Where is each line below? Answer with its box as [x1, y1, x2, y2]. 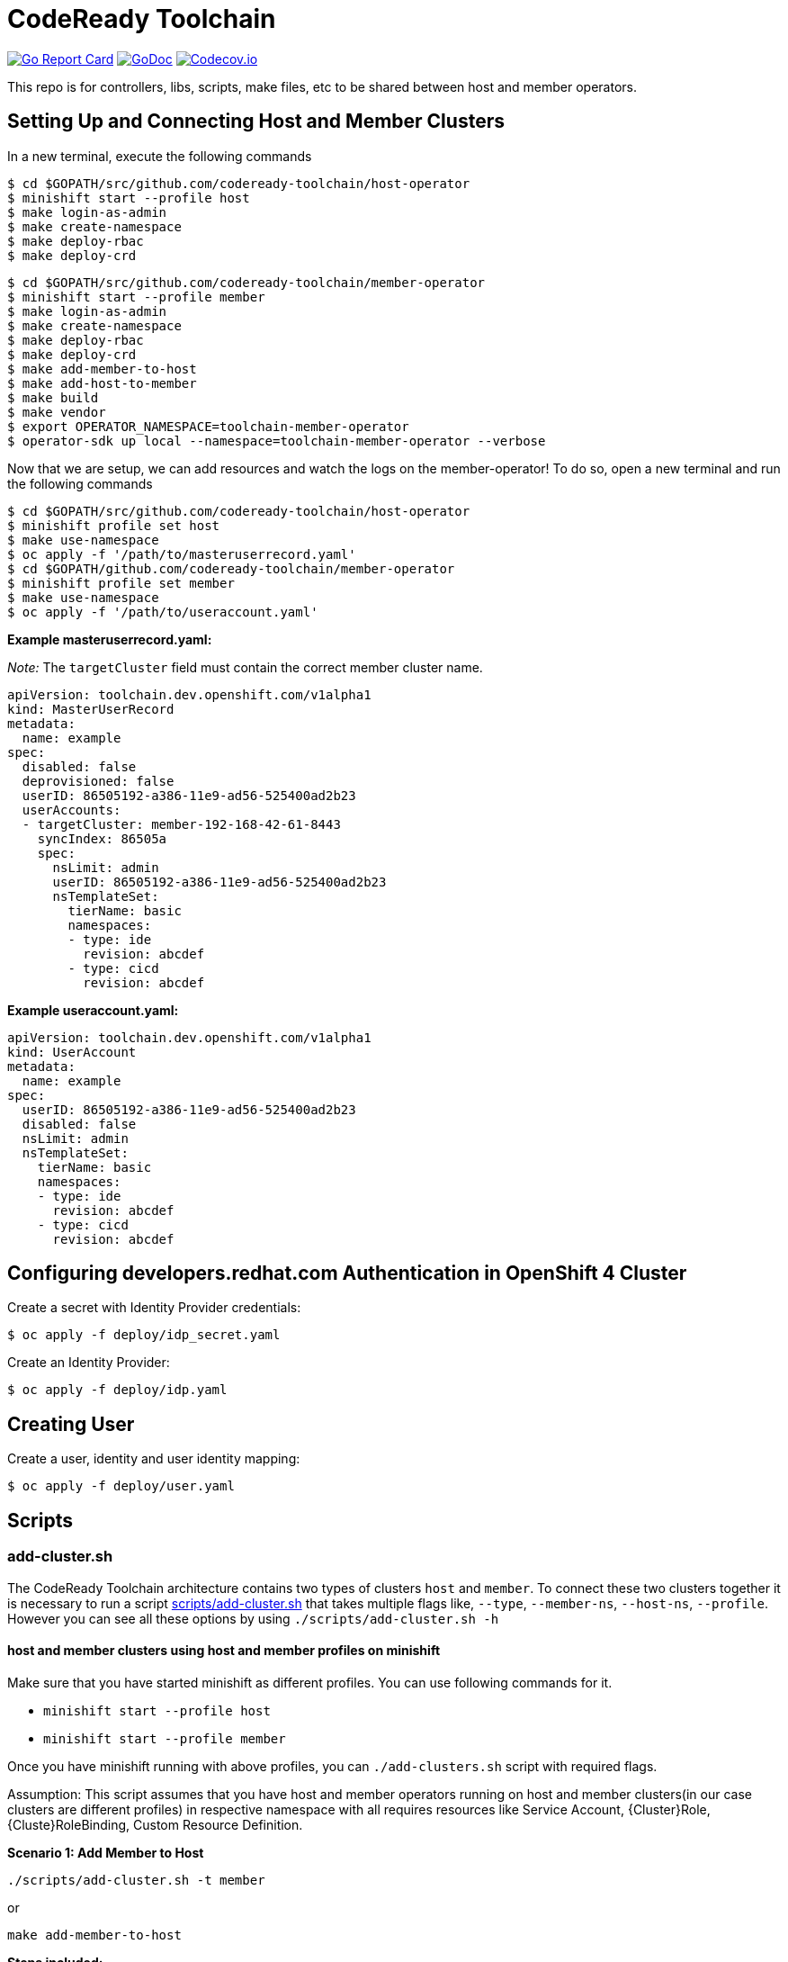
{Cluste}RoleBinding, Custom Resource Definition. [7, 1816, 303, 1832]
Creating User [7, 1412, 135, 1435]
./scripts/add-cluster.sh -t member [7, 1872, 265, 1887]
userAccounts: [22, 802, 121, 817]
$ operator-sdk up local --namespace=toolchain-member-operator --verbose [7, 433, 546, 448]
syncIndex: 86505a [37, 831, 167, 846]
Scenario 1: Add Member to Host [7, 1844, 204, 1860]
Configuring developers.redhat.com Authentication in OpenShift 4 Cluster [7, 1262, 687, 1285]
